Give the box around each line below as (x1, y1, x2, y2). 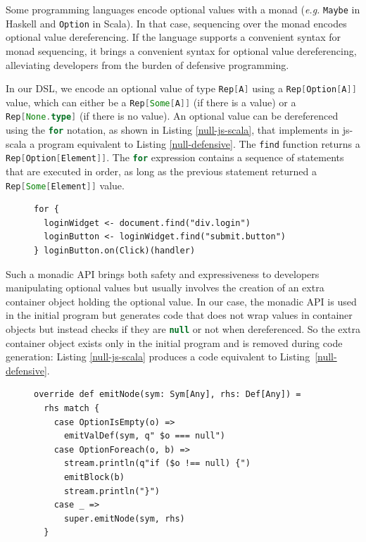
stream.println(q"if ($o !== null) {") (63, 458, 251, 469)
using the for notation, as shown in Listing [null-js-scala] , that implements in (6, 122, 340, 137)
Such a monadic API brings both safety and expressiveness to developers (6, 266, 320, 281)
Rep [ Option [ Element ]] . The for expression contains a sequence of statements (6, 150, 344, 165)
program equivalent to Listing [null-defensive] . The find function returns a (37, 136, 360, 151)
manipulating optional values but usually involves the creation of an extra (6, 280, 324, 295)
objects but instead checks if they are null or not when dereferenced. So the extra (6, 322, 360, 336)
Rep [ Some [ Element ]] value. (6, 177, 125, 192)
